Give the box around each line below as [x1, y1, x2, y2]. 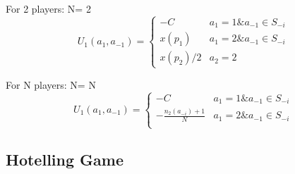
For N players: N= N [6, 77, 96, 92]
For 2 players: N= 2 [6, 1, 91, 15]
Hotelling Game [6, 148, 124, 170]
